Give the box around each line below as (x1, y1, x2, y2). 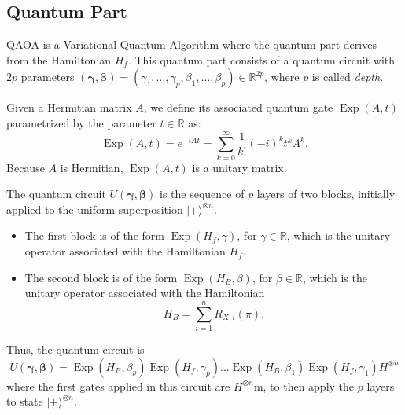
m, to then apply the (253, 377, 355, 394)
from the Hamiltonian (6, 51, 112, 68)
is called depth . (311, 68, 384, 85)
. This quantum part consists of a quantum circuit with (127, 51, 396, 68)
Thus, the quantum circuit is (6, 340, 145, 357)
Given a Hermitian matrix (6, 99, 132, 116)
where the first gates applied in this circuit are (6, 377, 230, 394)
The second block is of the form (24, 269, 178, 285)
